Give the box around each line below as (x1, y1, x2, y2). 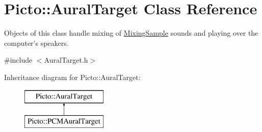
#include (4, 55, 33, 65)
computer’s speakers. (4, 37, 69, 48)
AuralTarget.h (44, 55, 88, 65)
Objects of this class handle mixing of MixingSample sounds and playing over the (4, 28, 258, 38)
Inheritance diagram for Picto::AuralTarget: (4, 71, 141, 82)
